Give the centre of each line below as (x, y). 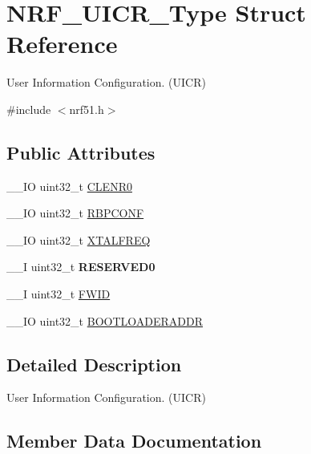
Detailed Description (94, 364)
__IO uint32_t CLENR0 (69, 186)
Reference (62, 44)
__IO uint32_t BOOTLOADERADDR (105, 320)
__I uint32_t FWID (59, 294)
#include (29, 109)
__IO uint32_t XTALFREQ (79, 239)
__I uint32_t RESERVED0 (81, 267)
